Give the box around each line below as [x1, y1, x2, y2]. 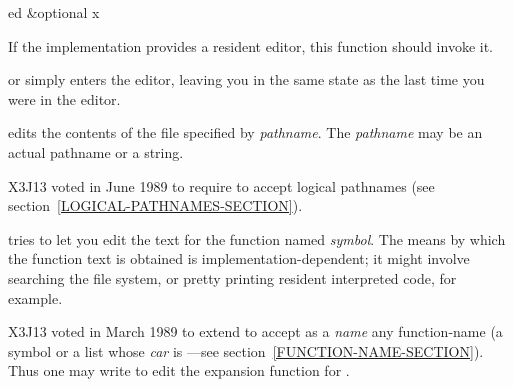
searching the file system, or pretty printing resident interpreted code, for [8, 267, 457, 288]
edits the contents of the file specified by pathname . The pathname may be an [8, 122, 483, 143]
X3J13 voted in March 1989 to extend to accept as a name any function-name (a [8, 321, 503, 342]
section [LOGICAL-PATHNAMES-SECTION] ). [8, 195, 303, 216]
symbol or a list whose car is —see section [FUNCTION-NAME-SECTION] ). [8, 340, 484, 361]
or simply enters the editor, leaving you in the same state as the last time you [8, 69, 485, 90]
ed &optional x [8, 2, 100, 22]
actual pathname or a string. [8, 141, 184, 162]
